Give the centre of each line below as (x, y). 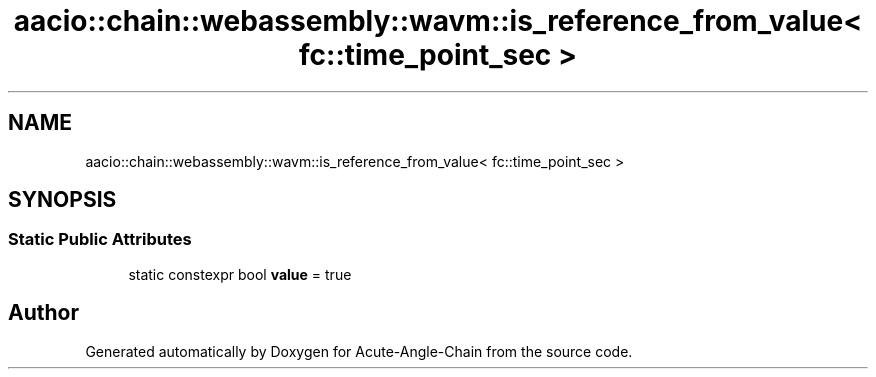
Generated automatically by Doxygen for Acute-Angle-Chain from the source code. (359, 351)
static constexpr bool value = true (240, 274)
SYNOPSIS (62, 200)
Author (43, 313)
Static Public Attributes (100, 239)
